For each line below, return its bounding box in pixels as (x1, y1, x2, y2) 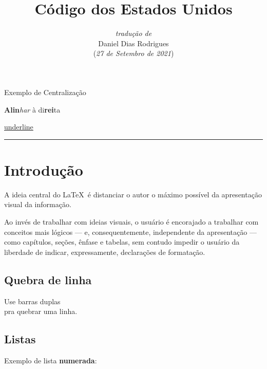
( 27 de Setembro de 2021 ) (93, 48, 174, 59)
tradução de (115, 28, 152, 39)
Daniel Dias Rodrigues (98, 38, 169, 48)
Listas (4, 331, 36, 347)
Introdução (4, 159, 83, 180)
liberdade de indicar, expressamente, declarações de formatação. (4, 246, 205, 257)
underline (4, 121, 33, 132)
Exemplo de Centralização (4, 86, 86, 97)
